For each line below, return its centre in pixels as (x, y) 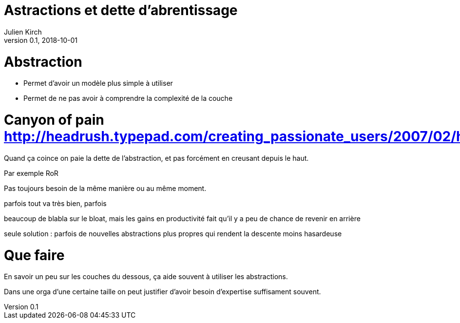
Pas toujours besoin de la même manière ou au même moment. (105, 188)
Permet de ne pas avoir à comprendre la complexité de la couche (128, 98)
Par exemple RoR (31, 173)
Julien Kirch (23, 32)
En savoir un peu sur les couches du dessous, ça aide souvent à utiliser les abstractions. (146, 277)
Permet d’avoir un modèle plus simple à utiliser (98, 83)
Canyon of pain (54, 120)
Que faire (34, 255)
